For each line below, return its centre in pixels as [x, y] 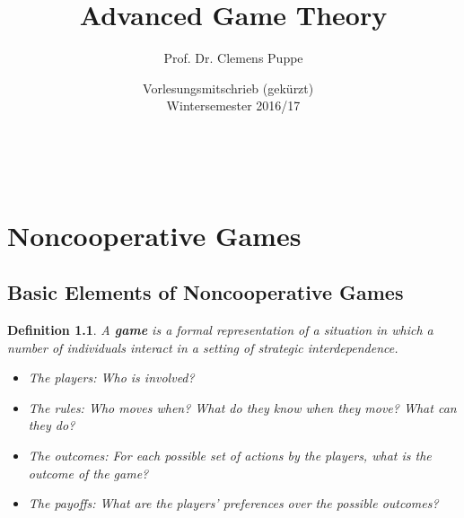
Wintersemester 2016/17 [233, 105]
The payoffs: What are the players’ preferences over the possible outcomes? [233, 503]
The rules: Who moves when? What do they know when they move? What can [242, 407]
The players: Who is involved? [111, 378]
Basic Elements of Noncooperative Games [206, 292]
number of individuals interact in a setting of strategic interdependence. [203, 347]
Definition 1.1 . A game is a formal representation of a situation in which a [220, 330]
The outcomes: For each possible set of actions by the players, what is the [230, 456]
